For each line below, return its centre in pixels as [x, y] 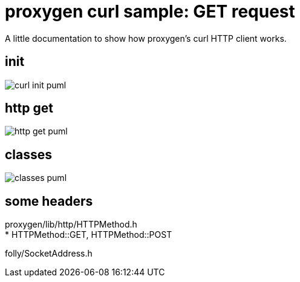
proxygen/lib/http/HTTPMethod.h [71, 225]
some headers [49, 201]
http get [29, 108]
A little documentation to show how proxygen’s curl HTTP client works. [146, 38]
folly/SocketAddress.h [49, 254]
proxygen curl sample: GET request [150, 11]
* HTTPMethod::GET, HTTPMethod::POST [89, 235]
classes [29, 154]
